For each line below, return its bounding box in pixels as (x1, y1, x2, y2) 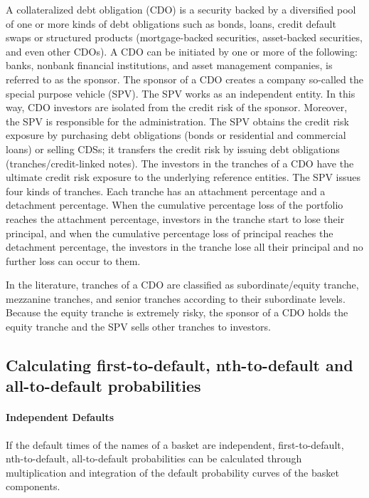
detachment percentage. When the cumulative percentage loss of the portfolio (6, 197, 343, 212)
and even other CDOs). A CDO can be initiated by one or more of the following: (6, 43, 358, 58)
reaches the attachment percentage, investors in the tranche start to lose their (6, 211, 345, 226)
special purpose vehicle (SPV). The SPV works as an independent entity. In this (6, 85, 355, 100)
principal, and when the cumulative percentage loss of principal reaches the (6, 225, 333, 240)
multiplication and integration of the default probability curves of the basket (6, 465, 339, 479)
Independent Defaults (6, 410, 114, 425)
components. (6, 479, 60, 494)
